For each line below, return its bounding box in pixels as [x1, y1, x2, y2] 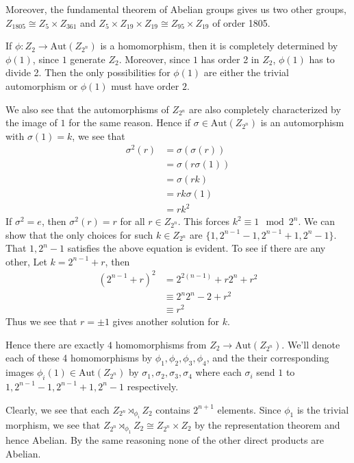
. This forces [177, 214, 230, 228]
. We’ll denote [281, 337, 340, 351]
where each [195, 365, 242, 379]
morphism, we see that [5, 417, 101, 431]
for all [120, 214, 145, 228]
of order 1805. [212, 15, 270, 29]
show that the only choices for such [5, 227, 153, 241]
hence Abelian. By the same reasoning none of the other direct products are [5, 433, 324, 447]
